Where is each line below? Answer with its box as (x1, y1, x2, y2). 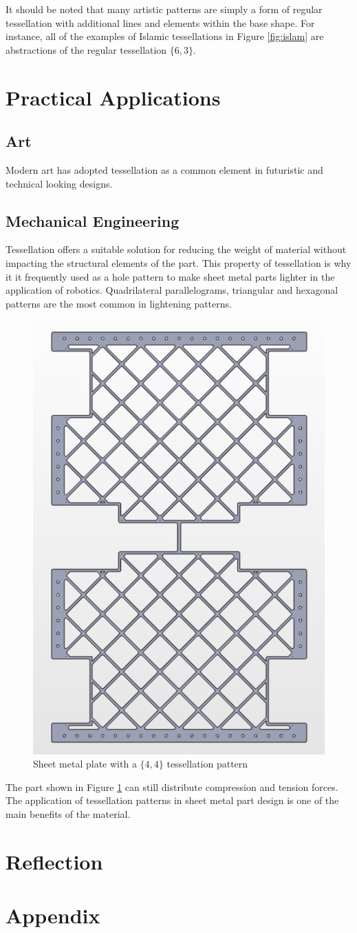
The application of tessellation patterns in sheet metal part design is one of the (6, 793, 339, 807)
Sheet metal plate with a (33, 756, 137, 771)
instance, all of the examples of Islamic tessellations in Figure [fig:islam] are (6, 29, 324, 43)
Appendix (6, 901, 100, 930)
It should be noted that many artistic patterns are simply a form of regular (6, 2, 323, 16)
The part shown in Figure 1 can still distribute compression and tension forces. (6, 779, 338, 794)
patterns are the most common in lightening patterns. (6, 296, 232, 310)
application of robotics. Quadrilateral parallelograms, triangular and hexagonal (6, 283, 338, 297)
